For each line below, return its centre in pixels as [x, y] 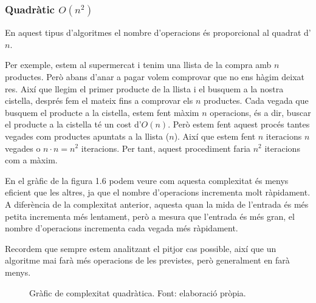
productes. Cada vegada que [256, 100]
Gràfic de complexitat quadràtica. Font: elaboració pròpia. [138, 292]
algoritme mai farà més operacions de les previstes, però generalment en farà [147, 260]
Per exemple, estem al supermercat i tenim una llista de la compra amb [138, 65]
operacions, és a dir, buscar [260, 112]
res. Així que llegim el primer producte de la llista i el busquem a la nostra [144, 88]
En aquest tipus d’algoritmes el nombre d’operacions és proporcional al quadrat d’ [158, 32]
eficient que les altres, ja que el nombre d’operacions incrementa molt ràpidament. [158, 192]
